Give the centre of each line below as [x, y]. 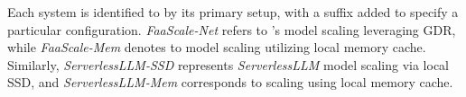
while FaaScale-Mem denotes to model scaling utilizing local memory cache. [217, 47]
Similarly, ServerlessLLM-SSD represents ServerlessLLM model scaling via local [228, 64]
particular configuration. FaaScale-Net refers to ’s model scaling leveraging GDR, [232, 29]
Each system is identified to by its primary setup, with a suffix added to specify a [233, 12]
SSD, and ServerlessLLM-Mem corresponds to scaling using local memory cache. [230, 82]
